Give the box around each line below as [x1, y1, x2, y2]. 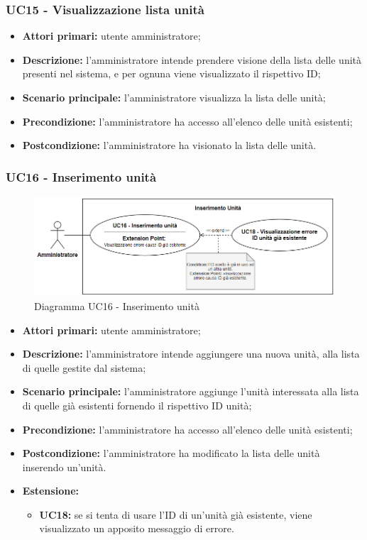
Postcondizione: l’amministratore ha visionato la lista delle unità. [22, 138, 317, 153]
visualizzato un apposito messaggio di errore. [39, 521, 234, 536]
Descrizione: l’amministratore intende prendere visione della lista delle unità [22, 52, 362, 67]
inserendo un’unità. [22, 459, 106, 474]
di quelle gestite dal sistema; [22, 360, 146, 375]
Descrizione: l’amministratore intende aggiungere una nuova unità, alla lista [22, 346, 360, 361]
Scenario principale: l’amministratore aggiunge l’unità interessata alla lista [22, 384, 359, 399]
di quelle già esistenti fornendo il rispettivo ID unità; [22, 397, 252, 412]
